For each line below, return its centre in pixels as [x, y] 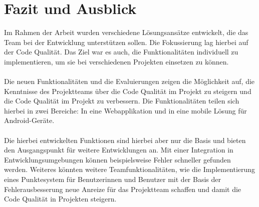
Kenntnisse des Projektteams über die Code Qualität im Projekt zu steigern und [128, 91]
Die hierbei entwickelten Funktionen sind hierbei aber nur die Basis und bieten [125, 140]
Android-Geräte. [29, 120]
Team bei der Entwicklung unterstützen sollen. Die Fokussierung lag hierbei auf [126, 42]
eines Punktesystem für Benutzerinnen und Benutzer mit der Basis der [113, 179]
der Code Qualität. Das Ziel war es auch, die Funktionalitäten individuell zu [121, 52]
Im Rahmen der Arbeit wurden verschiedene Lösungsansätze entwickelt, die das [126, 32]
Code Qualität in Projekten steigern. [60, 199]
